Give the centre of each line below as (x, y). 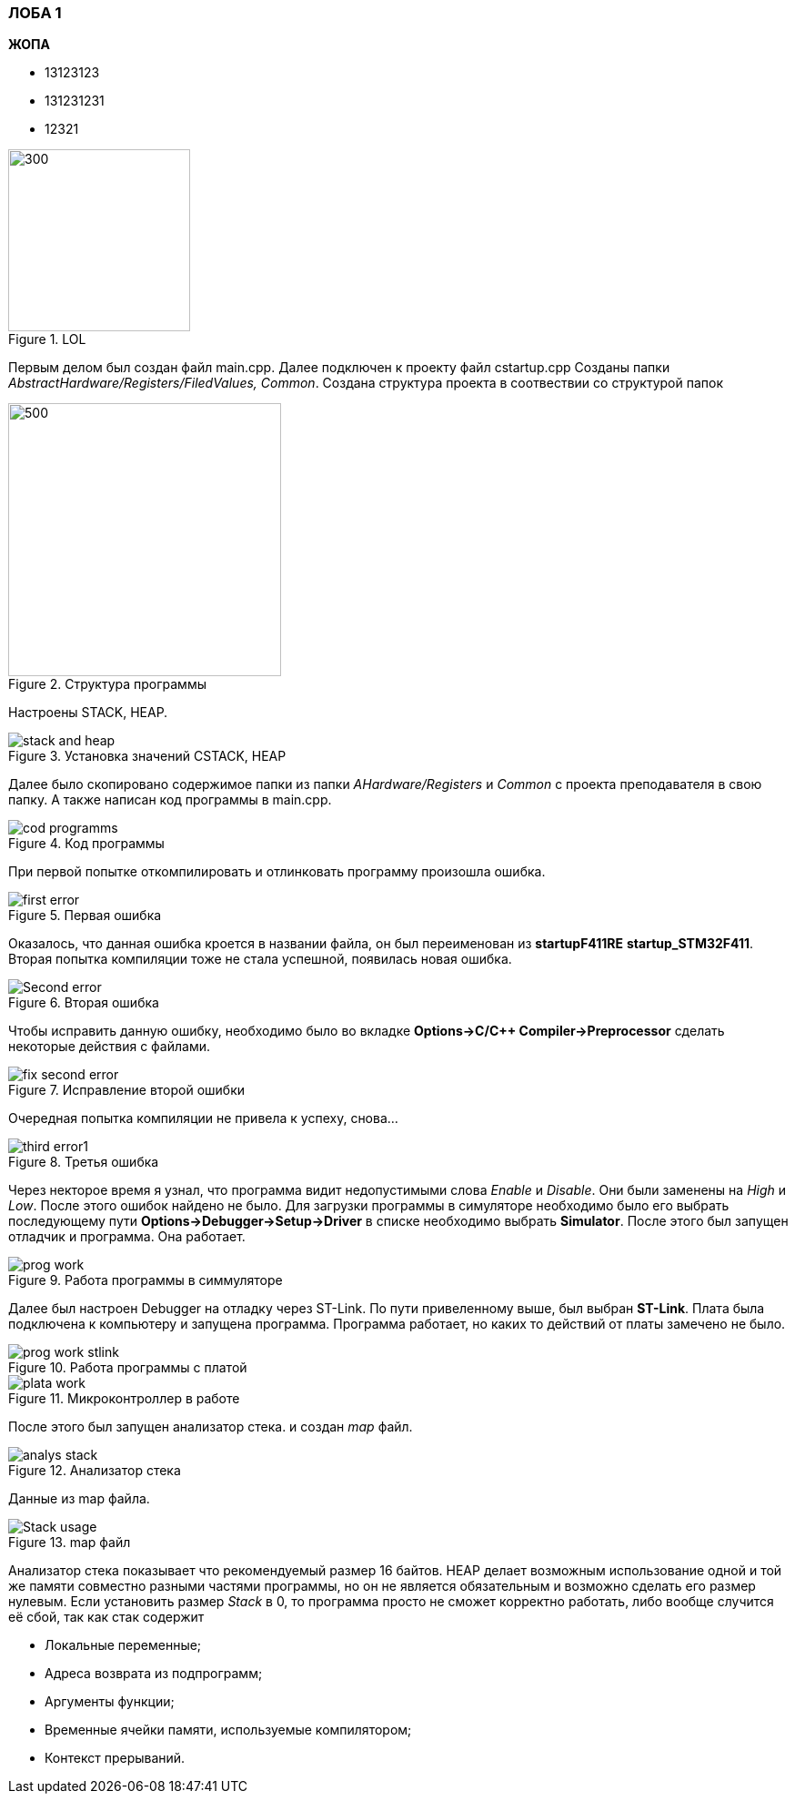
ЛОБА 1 (35, 13)
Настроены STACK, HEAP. (88, 713)
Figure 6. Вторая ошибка (84, 1003)
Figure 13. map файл (70, 1543)
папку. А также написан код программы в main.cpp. (170, 800)
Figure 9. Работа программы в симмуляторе (146, 1280)
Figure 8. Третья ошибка (84, 1162)
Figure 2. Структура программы (107, 684)
